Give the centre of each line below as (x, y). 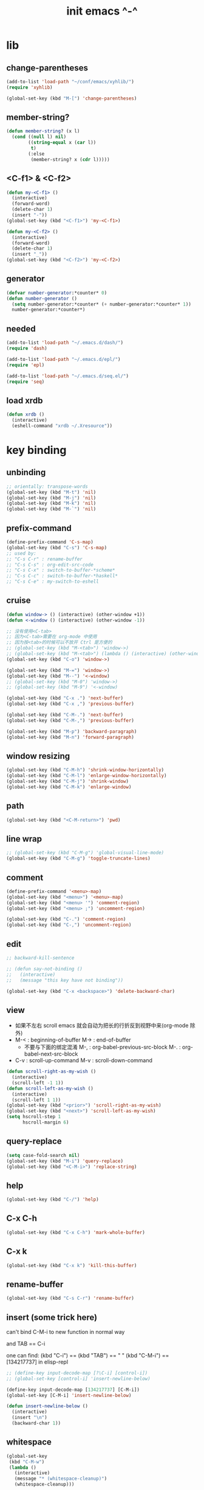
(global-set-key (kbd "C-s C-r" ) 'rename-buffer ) (70, 1299)
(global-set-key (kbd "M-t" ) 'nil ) (51, 492)
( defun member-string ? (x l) (43, 131)
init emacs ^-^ (102, 11)
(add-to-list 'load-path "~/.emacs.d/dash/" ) (65, 343)
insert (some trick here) (52, 1317)
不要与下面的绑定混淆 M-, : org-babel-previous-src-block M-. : (102, 1047)
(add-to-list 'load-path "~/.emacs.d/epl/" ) (63, 359)
